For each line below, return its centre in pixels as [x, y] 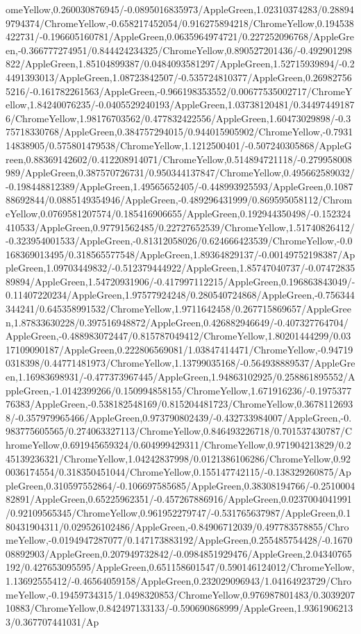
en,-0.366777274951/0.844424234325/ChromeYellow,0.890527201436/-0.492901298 [179, 50]
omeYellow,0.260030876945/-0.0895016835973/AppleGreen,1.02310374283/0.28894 [180, 9]
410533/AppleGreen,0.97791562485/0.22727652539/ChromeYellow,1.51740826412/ [180, 227]
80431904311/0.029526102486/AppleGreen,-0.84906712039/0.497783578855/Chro [177, 526]
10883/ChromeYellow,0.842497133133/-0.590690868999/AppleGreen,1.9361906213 [179, 608]
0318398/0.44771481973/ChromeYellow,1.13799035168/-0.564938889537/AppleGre [180, 363]
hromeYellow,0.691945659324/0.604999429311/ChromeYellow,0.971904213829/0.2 [178, 444]
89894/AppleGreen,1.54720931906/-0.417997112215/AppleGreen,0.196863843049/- [180, 281]
